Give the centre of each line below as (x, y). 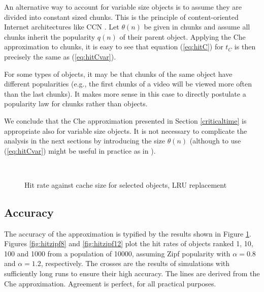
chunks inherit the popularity (50, 36)
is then (245, 47)
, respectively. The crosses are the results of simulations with (135, 263)
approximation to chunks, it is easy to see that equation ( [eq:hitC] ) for (114, 47)
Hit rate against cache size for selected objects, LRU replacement (126, 184)
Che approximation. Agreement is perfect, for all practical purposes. (110, 283)
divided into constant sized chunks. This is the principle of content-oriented (121, 17)
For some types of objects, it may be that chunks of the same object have (118, 74)
